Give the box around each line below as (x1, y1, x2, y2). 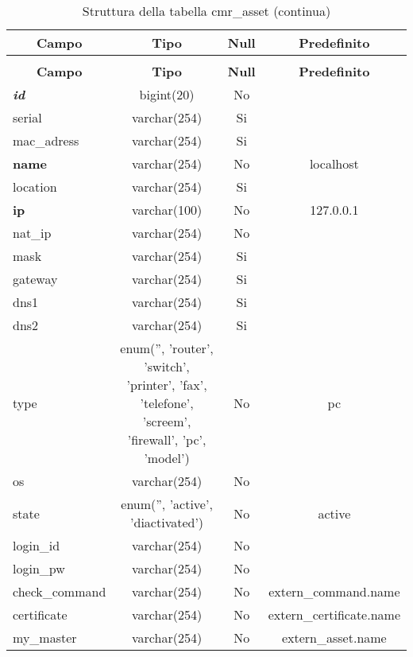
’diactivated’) (130, 513, 204, 531)
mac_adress (13, 131, 79, 150)
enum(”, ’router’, (120, 339, 214, 357)
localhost (309, 154, 359, 173)
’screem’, (142, 412, 191, 430)
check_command (13, 582, 106, 601)
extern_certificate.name (268, 605, 400, 624)
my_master (13, 628, 77, 647)
